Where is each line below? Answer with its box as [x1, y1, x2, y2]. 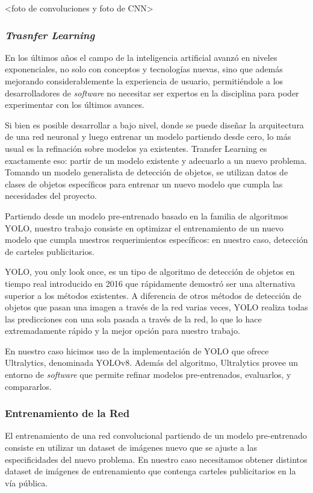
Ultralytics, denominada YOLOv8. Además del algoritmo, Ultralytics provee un [5, 356, 299, 369]
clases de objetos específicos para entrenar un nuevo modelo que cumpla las [5, 177, 283, 190]
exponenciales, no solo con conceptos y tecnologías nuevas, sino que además [5, 63, 283, 75]
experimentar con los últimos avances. [5, 98, 144, 111]
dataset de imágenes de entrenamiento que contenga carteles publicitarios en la [5, 465, 296, 477]
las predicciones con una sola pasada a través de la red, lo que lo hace [5, 312, 262, 325]
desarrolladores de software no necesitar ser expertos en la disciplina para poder [5, 86, 299, 99]
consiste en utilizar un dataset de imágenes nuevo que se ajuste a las [5, 441, 257, 454]
